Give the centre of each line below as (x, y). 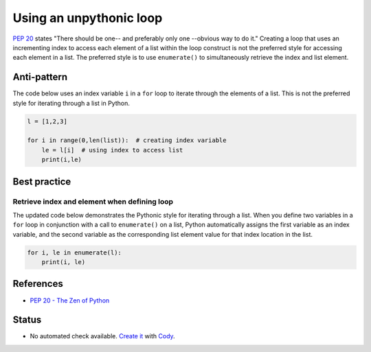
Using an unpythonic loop (88, 18)
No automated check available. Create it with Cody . (102, 336)
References (38, 284)
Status (27, 320)
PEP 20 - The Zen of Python (70, 300)
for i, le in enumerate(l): (74, 253)
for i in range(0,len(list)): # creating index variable (127, 140)
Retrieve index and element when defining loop (93, 201)
